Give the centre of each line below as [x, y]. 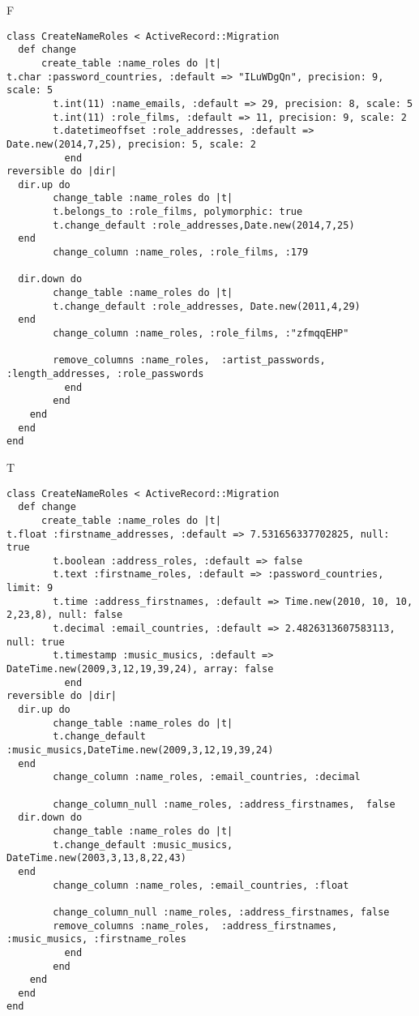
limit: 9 [30, 588]
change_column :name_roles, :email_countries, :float [201, 885]
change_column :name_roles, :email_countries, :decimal [207, 777]
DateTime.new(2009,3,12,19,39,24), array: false [140, 669]
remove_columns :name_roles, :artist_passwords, [189, 360]
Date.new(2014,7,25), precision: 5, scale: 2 [131, 144]
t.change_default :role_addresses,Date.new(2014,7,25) [204, 225]
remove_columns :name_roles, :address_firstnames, [195, 926]
